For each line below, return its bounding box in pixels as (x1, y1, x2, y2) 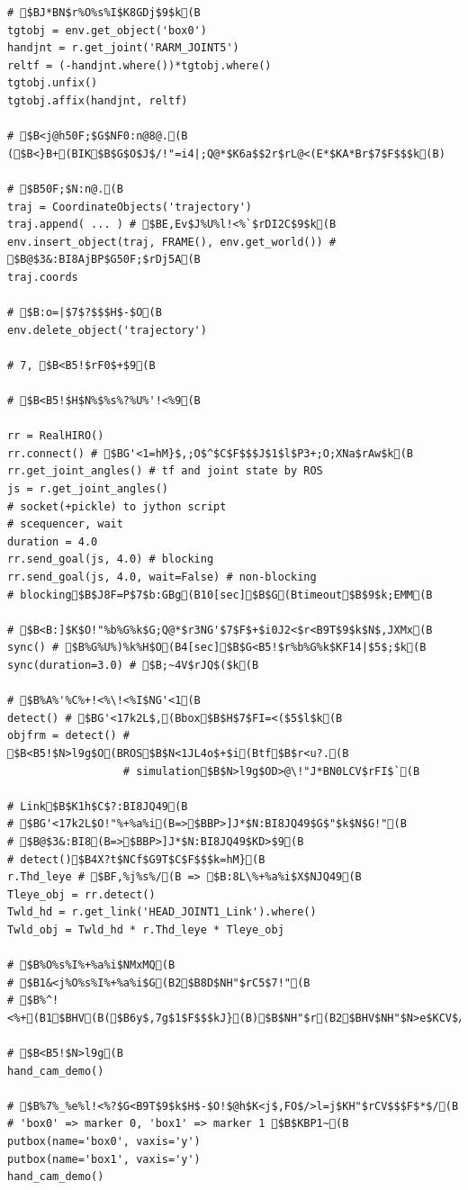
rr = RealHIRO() (7, 429, 104, 443)
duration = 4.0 (7, 535, 98, 548)
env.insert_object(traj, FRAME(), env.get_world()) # (7, 235, 337, 248)
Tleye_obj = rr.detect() (7, 888, 156, 901)
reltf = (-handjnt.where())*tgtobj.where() (7, 59, 272, 72)
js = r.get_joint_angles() (7, 482, 168, 496)
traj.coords (7, 270, 78, 284)
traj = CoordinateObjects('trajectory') (7, 200, 253, 213)
